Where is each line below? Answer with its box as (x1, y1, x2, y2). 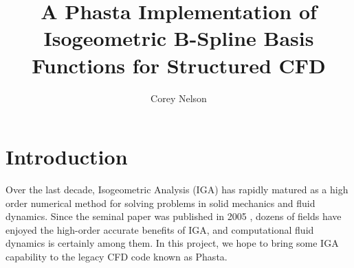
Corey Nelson (151, 90, 207, 105)
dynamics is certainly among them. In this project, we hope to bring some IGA (5, 236, 339, 250)
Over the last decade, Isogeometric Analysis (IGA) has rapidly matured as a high (5, 182, 349, 197)
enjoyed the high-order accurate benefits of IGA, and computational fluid (5, 222, 314, 236)
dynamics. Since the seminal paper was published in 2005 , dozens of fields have (5, 209, 342, 223)
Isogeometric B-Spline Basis (43, 24, 314, 52)
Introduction (5, 143, 128, 171)
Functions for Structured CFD (32, 51, 326, 79)
